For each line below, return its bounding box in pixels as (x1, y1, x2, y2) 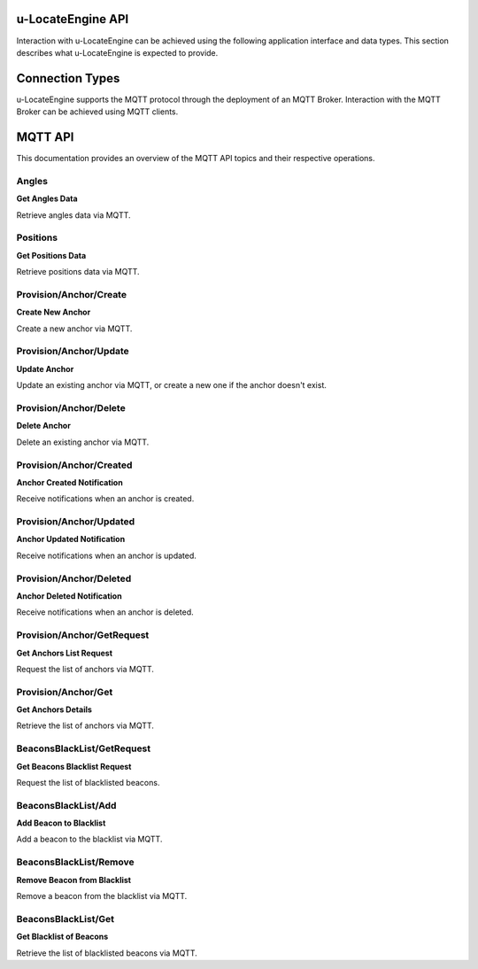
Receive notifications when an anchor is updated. (16, 550, 197, 561)
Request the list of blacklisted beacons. (16, 777, 160, 787)
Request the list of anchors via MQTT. (16, 663, 155, 674)
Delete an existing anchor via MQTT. (16, 437, 150, 447)
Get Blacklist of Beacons (16, 931, 109, 942)
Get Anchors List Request (16, 647, 113, 658)
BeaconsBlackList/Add (16, 799, 117, 811)
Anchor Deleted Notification (16, 590, 123, 601)
